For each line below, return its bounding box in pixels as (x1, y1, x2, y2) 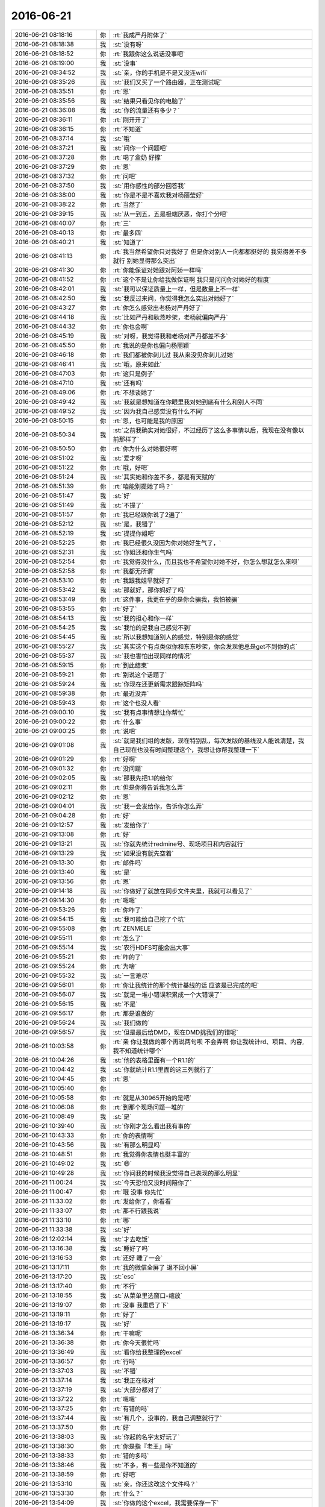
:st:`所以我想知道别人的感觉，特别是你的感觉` (113, 633, 240, 641)
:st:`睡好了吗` (113, 1244, 150, 1253)
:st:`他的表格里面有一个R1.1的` (113, 1056, 196, 1064)
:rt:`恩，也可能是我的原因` (113, 417, 185, 425)
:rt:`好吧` (113, 1470, 137, 1479)
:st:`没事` (113, 59, 138, 68)
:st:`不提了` (113, 501, 144, 509)
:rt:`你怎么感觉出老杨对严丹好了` (113, 303, 203, 312)
